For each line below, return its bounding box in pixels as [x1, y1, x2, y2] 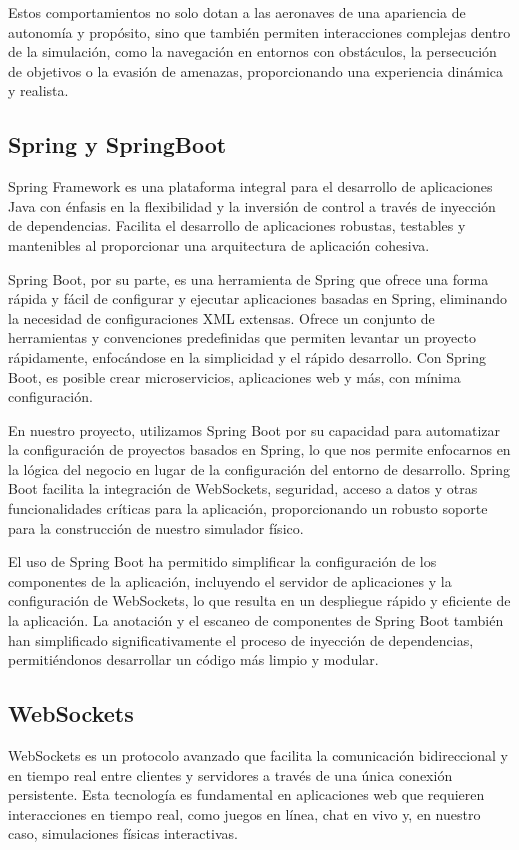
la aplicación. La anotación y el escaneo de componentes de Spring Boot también [8, 610, 504, 631]
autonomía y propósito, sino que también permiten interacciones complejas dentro [8, 21, 511, 42]
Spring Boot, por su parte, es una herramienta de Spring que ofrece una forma [8, 268, 489, 289]
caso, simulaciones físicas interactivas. [8, 823, 238, 844]
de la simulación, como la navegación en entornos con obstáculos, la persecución [8, 41, 497, 62]
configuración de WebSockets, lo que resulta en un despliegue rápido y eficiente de [8, 590, 511, 611]
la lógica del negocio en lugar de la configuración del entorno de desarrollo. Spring [8, 458, 511, 479]
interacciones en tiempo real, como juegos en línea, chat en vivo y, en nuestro [8, 803, 481, 824]
